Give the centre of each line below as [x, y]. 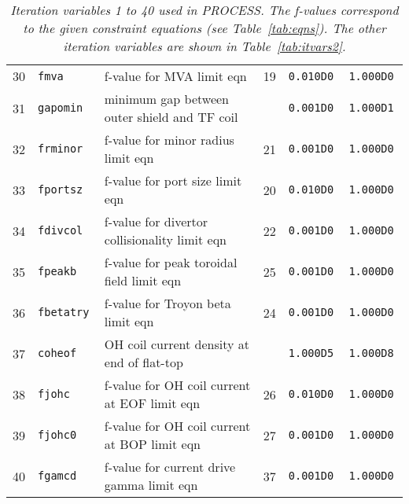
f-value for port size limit [173, 180]
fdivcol [61, 230]
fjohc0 [57, 435]
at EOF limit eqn [152, 403]
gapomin [61, 108]
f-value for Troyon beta [168, 303]
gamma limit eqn [151, 485]
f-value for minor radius [169, 140]
